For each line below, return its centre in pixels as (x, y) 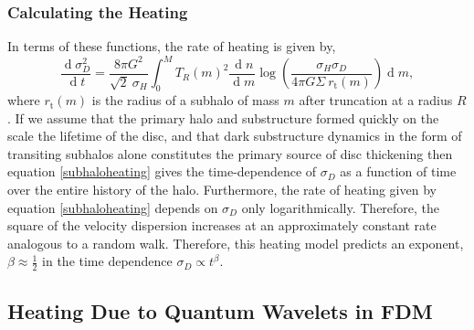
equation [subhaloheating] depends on (113, 207)
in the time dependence (107, 261)
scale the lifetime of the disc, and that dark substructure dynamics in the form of (235, 136)
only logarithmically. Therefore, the (341, 207)
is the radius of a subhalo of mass (185, 100)
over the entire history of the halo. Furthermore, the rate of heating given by (222, 190)
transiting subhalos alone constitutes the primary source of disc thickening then (230, 153)
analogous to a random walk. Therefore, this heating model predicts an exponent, (236, 243)
